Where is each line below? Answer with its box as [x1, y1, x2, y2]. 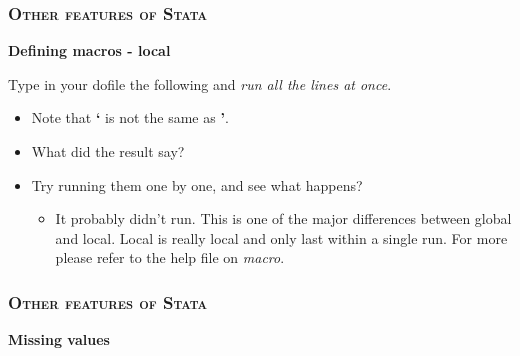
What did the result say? [31, 141, 185, 161]
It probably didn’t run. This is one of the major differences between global [55, 208, 512, 229]
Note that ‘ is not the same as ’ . [31, 107, 229, 128]
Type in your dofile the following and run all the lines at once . [8, 73, 392, 94]
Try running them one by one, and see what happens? [31, 174, 363, 195]
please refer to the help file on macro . [55, 247, 285, 268]
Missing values [8, 329, 110, 350]
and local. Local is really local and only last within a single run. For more [55, 227, 508, 248]
